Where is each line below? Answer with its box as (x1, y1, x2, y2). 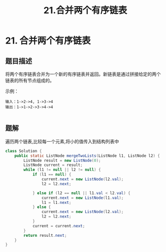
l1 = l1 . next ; (41, 200, 72, 205)
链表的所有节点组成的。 (5, 77, 54, 83)
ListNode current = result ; (23, 162, 83, 167)
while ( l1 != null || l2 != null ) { (23, 167, 101, 173)
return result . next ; (23, 233, 67, 238)
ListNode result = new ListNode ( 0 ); (23, 158, 101, 163)
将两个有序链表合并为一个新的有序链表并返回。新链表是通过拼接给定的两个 (5, 71, 161, 77)
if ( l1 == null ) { (32, 172, 72, 177)
